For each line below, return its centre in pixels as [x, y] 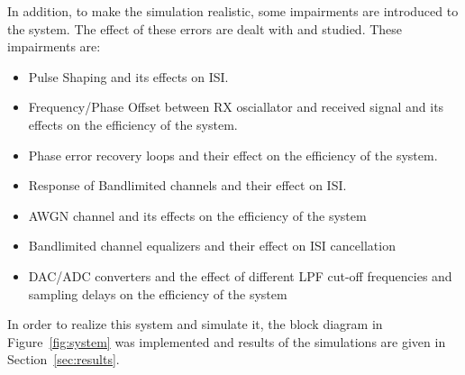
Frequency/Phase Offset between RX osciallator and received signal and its [236, 107]
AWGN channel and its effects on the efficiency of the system [197, 215]
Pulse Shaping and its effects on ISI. [128, 76]
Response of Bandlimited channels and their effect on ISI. [187, 185]
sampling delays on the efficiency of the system [158, 293]
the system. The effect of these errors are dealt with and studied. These [205, 28]
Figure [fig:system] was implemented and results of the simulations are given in [227, 341]
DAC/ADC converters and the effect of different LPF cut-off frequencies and [240, 275]
